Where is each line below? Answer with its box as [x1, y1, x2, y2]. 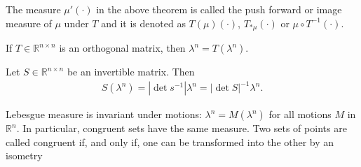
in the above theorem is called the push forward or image [96, 2, 342, 16]
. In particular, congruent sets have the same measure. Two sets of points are [16, 121, 347, 136]
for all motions [268, 107, 332, 122]
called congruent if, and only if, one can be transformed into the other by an [6, 134, 334, 149]
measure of [6, 15, 52, 30]
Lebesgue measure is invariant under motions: [6, 107, 202, 122]
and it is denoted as [101, 15, 186, 30]
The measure [6, 2, 61, 16]
